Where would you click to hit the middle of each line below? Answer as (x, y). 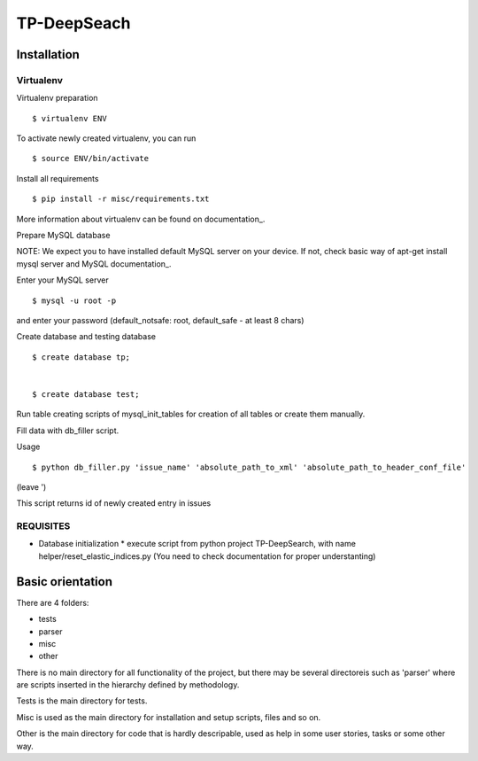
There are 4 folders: (53, 602)
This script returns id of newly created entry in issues (114, 503)
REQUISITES (43, 526)
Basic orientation (64, 582)
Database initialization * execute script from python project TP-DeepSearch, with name (197, 544)
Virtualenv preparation (57, 98)
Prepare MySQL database (63, 236)
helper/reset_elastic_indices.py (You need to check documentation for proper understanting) (207, 556)
